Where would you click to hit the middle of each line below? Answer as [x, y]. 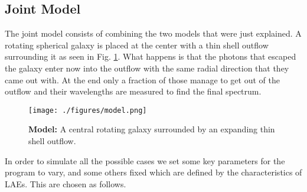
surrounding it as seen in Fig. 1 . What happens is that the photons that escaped [151, 56]
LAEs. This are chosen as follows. [66, 183]
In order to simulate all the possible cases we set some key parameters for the [145, 160]
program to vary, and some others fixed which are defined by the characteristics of [153, 172]
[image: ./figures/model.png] [88, 110]
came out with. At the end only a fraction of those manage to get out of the [142, 79]
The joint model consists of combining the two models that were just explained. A [153, 33]
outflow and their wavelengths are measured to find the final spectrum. [133, 91]
